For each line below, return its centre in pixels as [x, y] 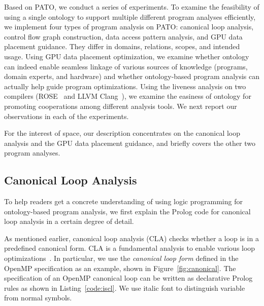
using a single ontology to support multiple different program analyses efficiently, [130, 16]
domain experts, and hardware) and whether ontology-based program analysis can [132, 76]
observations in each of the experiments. [67, 116]
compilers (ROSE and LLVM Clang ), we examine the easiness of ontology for [128, 96]
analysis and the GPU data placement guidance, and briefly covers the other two [130, 143]
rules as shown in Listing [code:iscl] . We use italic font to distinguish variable [125, 288]
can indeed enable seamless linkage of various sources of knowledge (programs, [126, 66]
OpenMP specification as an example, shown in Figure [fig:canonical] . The [120, 268]
